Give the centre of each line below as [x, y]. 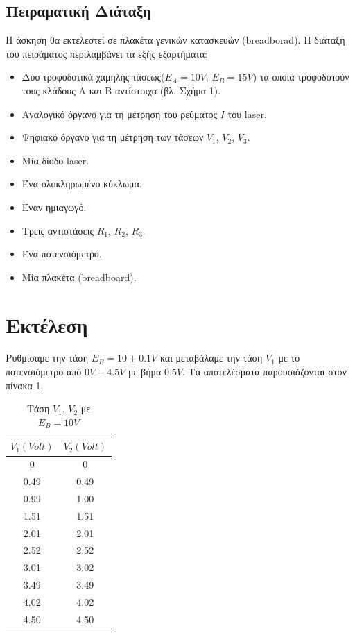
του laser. [247, 113]
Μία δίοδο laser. [55, 160]
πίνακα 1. [25, 385]
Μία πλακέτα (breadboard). [79, 277]
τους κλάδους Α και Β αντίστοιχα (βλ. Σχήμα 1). [121, 90]
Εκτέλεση [47, 324]
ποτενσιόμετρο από [44, 372]
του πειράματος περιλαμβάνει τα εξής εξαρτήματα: [107, 53]
